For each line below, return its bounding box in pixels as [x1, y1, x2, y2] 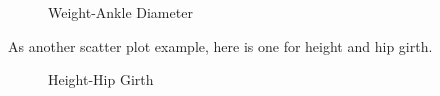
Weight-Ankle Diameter [48, 2, 193, 22]
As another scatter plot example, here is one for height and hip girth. [8, 35, 433, 56]
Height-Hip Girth [48, 69, 154, 90]
